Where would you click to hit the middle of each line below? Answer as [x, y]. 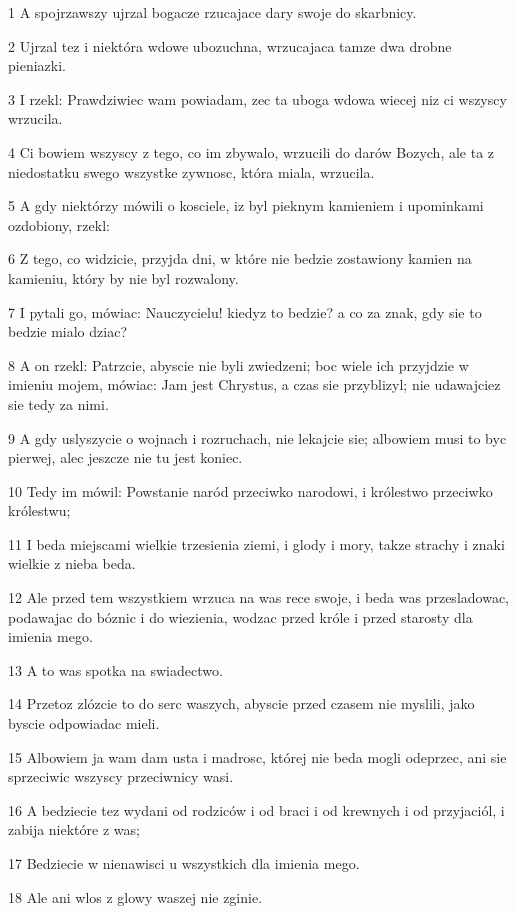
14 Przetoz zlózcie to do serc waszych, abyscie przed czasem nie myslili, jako [241, 703]
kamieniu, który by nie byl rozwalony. [123, 277]
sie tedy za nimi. [58, 403]
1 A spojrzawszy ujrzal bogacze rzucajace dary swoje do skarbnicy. [212, 12]
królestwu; [39, 510]
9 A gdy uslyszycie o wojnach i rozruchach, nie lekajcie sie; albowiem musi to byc [257, 437]
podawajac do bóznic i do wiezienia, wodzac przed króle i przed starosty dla [240, 616]
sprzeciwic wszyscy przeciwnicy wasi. [121, 776]
